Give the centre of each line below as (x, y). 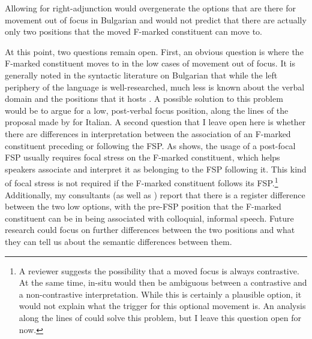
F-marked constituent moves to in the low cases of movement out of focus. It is (150, 63)
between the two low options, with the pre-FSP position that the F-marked (143, 206)
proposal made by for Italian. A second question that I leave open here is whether (155, 122)
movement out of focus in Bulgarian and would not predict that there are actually (156, 19)
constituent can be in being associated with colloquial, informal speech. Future (149, 218)
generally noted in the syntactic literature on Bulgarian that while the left (141, 75)
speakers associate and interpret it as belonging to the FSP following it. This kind (156, 169)
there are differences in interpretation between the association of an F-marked (148, 133)
